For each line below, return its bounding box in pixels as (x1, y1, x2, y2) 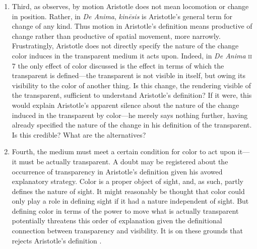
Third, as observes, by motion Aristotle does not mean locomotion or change (12, 1, 249, 11)
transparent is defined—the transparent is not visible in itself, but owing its (12, 70, 245, 81)
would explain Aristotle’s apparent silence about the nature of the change (12, 99, 239, 110)
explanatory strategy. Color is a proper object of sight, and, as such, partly (12, 176, 243, 186)
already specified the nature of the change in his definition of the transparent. (12, 119, 252, 130)
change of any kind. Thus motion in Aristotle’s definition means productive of (12, 21, 252, 31)
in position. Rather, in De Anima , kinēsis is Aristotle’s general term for (12, 11, 233, 21)
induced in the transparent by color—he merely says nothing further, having (12, 109, 248, 120)
